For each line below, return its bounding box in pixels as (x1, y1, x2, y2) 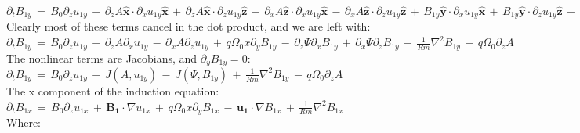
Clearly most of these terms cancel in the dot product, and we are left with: (6, 18, 371, 34)
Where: (6, 114, 41, 130)
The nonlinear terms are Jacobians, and (6, 49, 198, 66)
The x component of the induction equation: (6, 82, 219, 99)
